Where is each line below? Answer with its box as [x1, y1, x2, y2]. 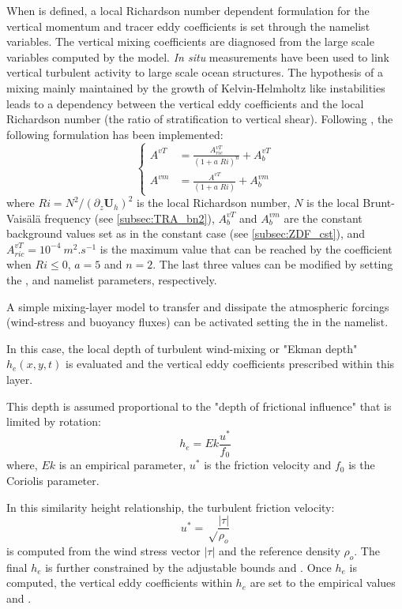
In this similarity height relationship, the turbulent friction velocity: [6, 498, 335, 515]
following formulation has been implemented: [6, 126, 224, 142]
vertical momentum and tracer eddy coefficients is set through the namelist [6, 17, 370, 34]
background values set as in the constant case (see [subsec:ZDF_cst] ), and [6, 225, 366, 242]
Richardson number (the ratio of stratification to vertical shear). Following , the [6, 111, 393, 127]
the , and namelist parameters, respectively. [6, 272, 217, 288]
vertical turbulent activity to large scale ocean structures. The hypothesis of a [6, 64, 383, 81]
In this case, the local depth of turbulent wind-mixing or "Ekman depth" [6, 340, 358, 356]
